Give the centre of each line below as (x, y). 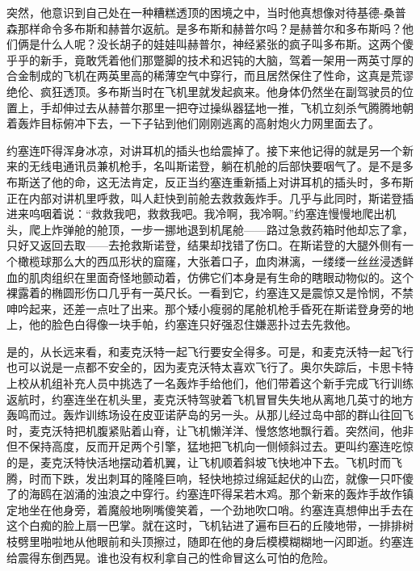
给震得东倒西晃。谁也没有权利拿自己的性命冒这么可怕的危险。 (170, 557)
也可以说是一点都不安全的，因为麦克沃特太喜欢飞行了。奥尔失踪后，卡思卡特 (210, 367)
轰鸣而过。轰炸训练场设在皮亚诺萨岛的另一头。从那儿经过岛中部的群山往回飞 (210, 415)
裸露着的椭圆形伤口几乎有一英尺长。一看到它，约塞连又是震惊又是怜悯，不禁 (210, 293)
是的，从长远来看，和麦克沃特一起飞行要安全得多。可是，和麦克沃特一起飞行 (210, 351)
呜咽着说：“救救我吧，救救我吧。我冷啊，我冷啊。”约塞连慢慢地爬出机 (212, 214)
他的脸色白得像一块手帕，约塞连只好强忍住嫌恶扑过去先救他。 (193, 324)
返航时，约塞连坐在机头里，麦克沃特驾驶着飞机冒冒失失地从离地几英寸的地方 (210, 399)
